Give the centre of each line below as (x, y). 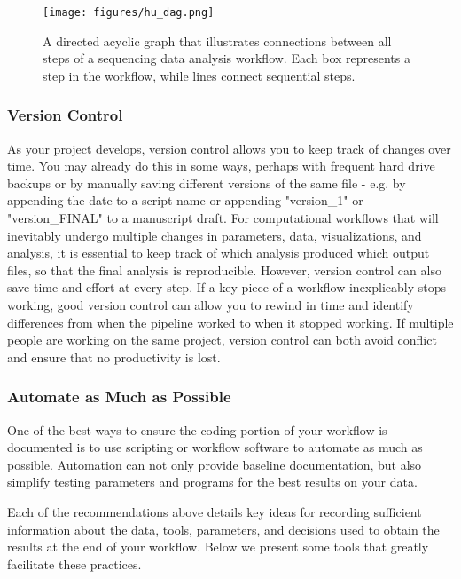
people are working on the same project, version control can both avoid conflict (222, 340)
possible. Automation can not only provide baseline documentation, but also (215, 464)
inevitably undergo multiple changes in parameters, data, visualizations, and (215, 235)
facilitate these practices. (74, 563)
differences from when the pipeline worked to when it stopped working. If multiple (230, 322)
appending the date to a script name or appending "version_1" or (185, 200)
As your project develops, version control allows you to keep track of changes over (229, 148)
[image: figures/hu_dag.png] (129, 12)
